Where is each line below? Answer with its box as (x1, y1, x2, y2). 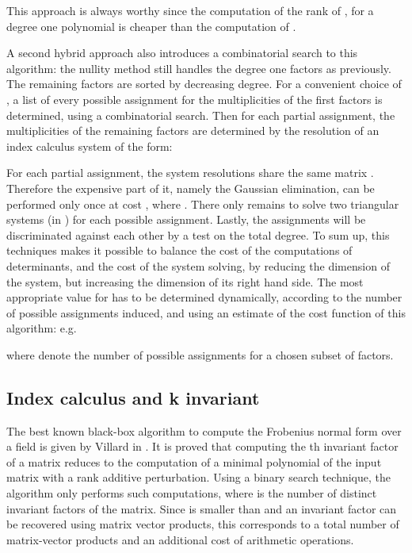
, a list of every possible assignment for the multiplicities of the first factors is (6, 90, 383, 107)
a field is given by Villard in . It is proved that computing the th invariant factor (6, 438, 399, 455)
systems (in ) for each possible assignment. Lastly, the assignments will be (6, 211, 366, 228)
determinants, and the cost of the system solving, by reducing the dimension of (6, 257, 390, 274)
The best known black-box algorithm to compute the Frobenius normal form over (6, 422, 402, 439)
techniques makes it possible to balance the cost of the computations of (6, 242, 353, 259)
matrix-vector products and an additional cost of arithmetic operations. (6, 531, 354, 547)
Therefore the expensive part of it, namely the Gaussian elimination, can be (6, 179, 375, 196)
